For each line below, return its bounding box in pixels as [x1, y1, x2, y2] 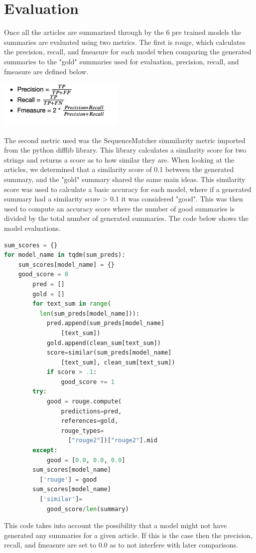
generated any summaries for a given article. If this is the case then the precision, [4, 530, 253, 540]
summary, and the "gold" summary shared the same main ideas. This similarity [4, 174, 246, 184]
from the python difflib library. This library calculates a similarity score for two [4, 145, 247, 155]
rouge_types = [61, 427, 104, 434]
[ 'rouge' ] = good [39, 476, 97, 483]
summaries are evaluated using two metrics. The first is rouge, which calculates [4, 36, 246, 47]
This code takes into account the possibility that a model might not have [4, 520, 227, 531]
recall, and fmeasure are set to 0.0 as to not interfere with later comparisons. [4, 540, 239, 550]
